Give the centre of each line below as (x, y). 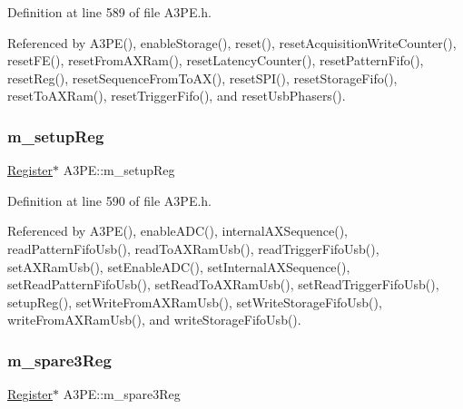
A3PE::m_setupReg (119, 170)
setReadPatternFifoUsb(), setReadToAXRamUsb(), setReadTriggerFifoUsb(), (223, 284)
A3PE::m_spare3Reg (122, 394)
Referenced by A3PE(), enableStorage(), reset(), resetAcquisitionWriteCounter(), (232, 42)
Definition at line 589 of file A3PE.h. (110, 12)
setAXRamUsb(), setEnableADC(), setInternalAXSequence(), (179, 266)
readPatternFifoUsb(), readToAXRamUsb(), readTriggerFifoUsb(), (193, 248)
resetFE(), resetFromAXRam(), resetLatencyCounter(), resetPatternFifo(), (216, 60)
